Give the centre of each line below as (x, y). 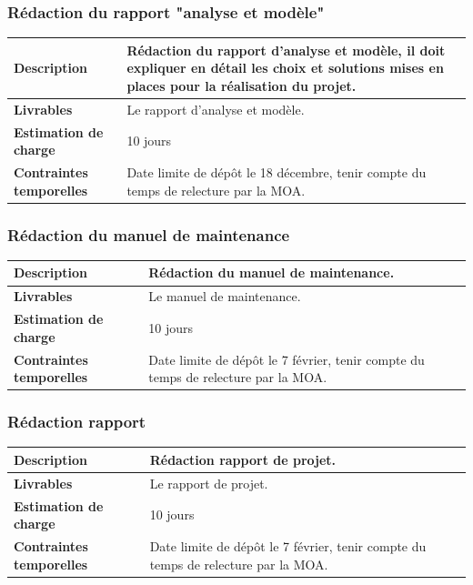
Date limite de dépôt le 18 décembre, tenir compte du (277, 172)
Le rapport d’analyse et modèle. (216, 109)
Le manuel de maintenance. (225, 296)
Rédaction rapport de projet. (243, 459)
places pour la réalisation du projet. (242, 85)
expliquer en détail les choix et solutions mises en (285, 68)
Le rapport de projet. (209, 483)
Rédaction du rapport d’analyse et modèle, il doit (286, 50)
